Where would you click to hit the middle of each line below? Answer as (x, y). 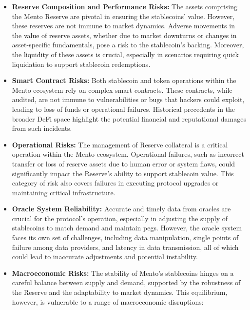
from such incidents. (42, 128)
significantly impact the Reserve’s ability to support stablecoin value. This (123, 173)
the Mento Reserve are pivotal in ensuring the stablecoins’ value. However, (123, 16)
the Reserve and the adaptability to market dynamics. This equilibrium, (120, 292)
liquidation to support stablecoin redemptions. (81, 64)
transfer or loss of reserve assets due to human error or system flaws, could (124, 163)
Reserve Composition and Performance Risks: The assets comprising (125, 6)
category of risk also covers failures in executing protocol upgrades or (115, 183)
